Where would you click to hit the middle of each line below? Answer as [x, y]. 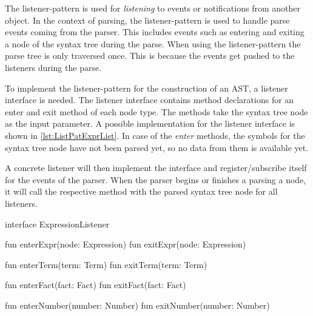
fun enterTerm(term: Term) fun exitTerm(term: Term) [106, 264]
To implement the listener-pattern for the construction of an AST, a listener [146, 88]
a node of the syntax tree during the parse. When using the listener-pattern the [153, 43]
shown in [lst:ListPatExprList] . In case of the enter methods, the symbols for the [155, 135]
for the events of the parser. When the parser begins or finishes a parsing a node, [156, 179]
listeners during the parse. [53, 67]
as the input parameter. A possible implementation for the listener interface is [150, 123]
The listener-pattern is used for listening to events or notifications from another [153, 8]
